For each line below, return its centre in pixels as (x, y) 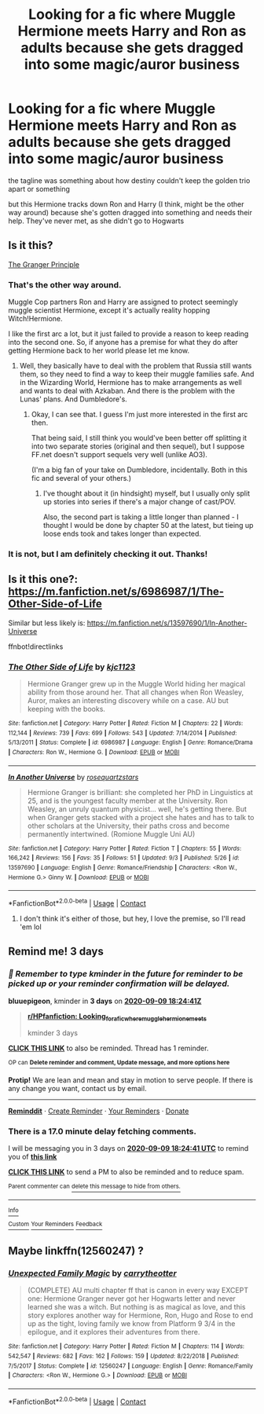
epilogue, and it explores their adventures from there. (114, 1332)
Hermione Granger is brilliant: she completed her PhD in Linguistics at (140, 792)
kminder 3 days (53, 1033)
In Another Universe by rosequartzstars (73, 777)
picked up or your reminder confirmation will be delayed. (119, 984)
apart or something (39, 189)
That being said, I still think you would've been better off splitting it (139, 438)
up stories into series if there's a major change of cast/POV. (139, 502)
